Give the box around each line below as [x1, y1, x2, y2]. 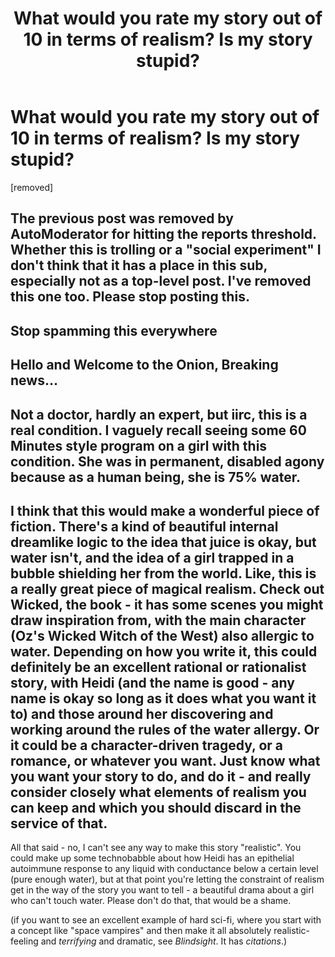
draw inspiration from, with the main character [10, 612, 307, 629]
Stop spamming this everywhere [10, 322, 218, 339]
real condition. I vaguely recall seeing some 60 [10, 422, 307, 439]
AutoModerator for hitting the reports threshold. [10, 226, 317, 243]
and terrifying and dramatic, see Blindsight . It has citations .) [40, 935, 288, 947]
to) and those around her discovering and [10, 705, 274, 722]
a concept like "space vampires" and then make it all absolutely [10, 925, 272, 937]
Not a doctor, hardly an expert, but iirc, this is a [10, 406, 308, 423]
